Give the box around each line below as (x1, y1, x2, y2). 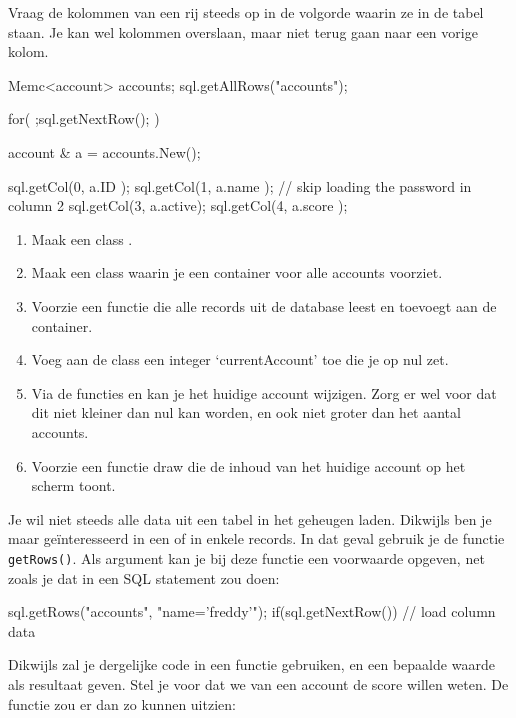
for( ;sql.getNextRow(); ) (8, 108, 160, 129)
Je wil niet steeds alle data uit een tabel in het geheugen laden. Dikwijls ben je (8, 508, 492, 529)
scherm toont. (31, 475, 116, 496)
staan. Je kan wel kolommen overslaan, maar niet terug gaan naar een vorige (8, 21, 478, 42)
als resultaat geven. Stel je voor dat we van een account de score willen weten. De (8, 673, 509, 694)
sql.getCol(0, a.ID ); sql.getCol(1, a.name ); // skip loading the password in (8, 175, 472, 196)
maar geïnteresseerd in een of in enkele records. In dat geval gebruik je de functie (8, 528, 505, 549)
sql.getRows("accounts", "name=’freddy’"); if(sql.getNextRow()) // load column (8, 601, 496, 622)
